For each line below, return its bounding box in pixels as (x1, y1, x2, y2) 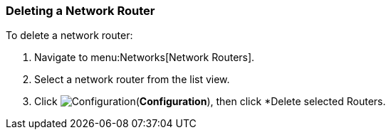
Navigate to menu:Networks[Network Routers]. (34, 51, 255, 64)
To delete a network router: (6, 29, 133, 42)
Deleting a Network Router (6, 4, 155, 18)
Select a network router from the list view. (34, 73, 230, 86)
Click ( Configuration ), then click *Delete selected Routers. (34, 95, 386, 108)
